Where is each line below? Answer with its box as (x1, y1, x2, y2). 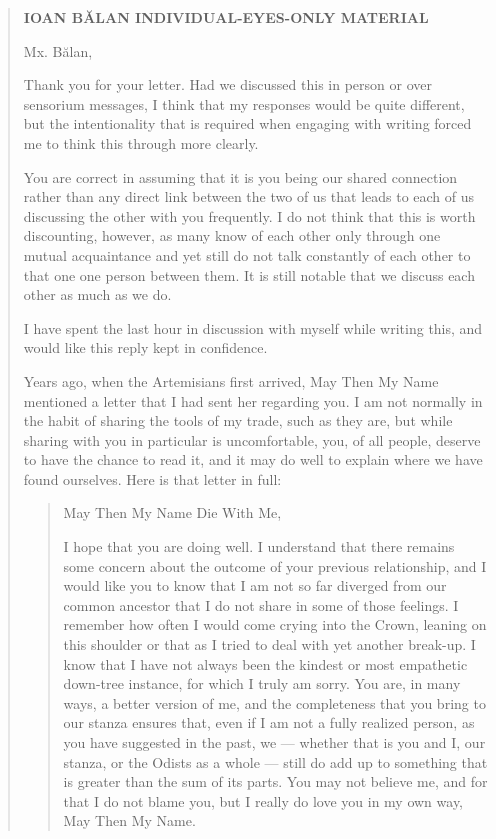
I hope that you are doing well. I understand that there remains (63, 536, 455, 557)
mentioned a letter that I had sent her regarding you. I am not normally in (23, 390, 483, 411)
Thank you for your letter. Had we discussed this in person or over (23, 74, 432, 95)
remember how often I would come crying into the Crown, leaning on (63, 614, 487, 635)
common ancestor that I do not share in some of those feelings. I (63, 594, 459, 615)
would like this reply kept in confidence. (23, 337, 268, 358)
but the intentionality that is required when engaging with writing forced (23, 113, 472, 134)
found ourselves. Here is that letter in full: (23, 468, 282, 489)
